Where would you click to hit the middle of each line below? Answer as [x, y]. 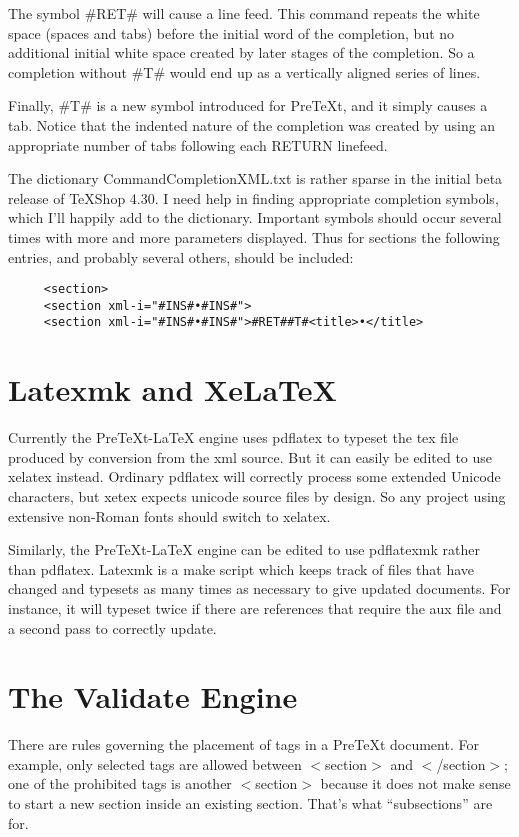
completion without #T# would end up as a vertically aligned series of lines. [244, 71]
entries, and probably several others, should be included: [181, 256]
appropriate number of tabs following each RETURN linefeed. [198, 144]
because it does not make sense [415, 783]
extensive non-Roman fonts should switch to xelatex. [169, 515]
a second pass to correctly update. [112, 627]
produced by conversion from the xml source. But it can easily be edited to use [250, 456]
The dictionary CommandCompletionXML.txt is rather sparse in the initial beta [255, 178]
